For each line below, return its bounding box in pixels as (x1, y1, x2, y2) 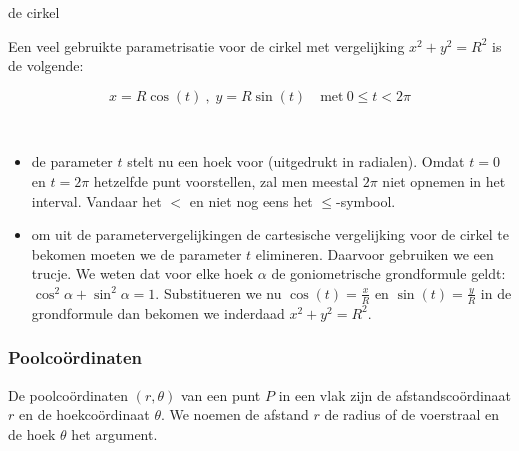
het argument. (71, 423, 158, 444)
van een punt (180, 384, 261, 405)
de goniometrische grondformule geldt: (271, 263, 506, 284)
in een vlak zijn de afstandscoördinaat (278, 384, 512, 405)
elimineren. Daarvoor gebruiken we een (255, 243, 494, 264)
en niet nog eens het (189, 190, 313, 211)
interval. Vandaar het (31, 190, 162, 211)
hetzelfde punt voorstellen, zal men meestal (93, 170, 359, 191)
